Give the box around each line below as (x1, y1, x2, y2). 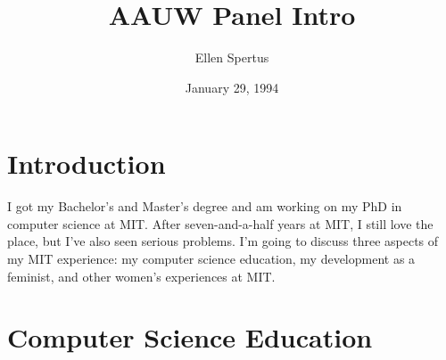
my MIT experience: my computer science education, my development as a (7, 250, 416, 268)
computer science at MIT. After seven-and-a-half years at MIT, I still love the (7, 214, 434, 233)
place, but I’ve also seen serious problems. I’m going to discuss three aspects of (7, 232, 439, 250)
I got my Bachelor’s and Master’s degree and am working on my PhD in (7, 197, 402, 216)
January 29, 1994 (185, 78, 279, 96)
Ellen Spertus (194, 48, 269, 67)
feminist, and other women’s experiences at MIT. (7, 266, 276, 285)
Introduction (7, 145, 166, 182)
